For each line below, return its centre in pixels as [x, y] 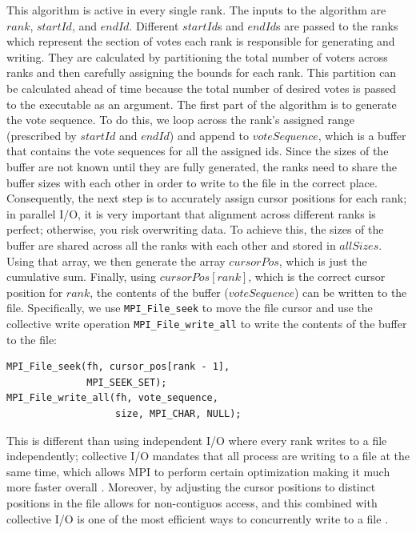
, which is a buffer [362, 135]
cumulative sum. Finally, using [82, 277]
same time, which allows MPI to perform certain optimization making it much [198, 471]
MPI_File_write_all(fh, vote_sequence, [112, 398]
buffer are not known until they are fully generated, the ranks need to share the [202, 166]
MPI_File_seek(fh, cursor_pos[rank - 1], [118, 367]
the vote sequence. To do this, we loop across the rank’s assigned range [180, 120]
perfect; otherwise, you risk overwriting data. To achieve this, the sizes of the [195, 229]
